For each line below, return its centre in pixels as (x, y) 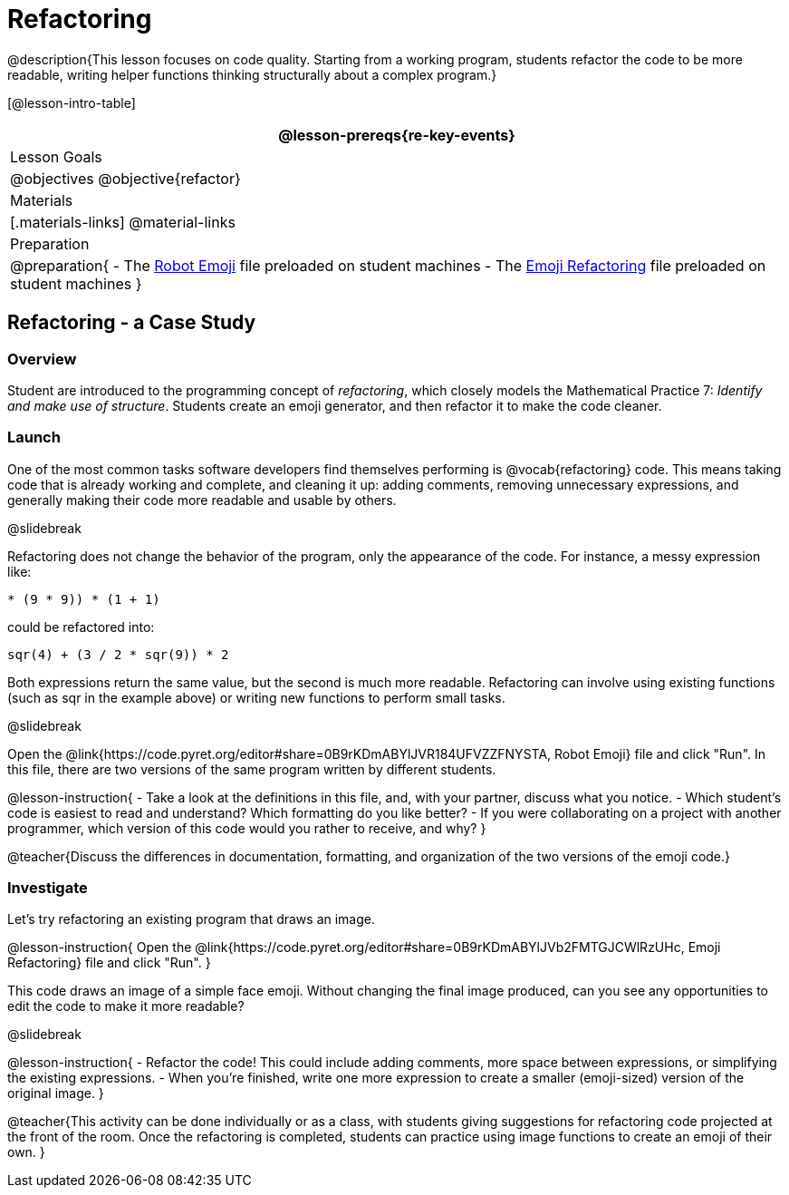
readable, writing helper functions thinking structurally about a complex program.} (252, 74)
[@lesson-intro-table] (72, 102)
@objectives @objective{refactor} (125, 178)
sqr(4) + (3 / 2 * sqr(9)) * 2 (118, 654)
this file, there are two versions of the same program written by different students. (252, 769)
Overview (42, 359)
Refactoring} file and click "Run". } (109, 963)
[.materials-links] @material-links (123, 222)
